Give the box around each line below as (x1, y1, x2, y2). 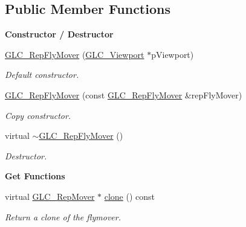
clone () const (104, 190, 155, 202)
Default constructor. (5, 68, 79, 81)
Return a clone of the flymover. (5, 210, 121, 223)
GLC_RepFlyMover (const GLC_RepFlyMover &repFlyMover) (5, 88, 242, 101)
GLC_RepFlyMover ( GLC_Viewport (5, 48, 144, 60)
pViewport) (151, 48, 194, 60)
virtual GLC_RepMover (5, 190, 95, 202)
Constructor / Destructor (5, 28, 114, 40)
